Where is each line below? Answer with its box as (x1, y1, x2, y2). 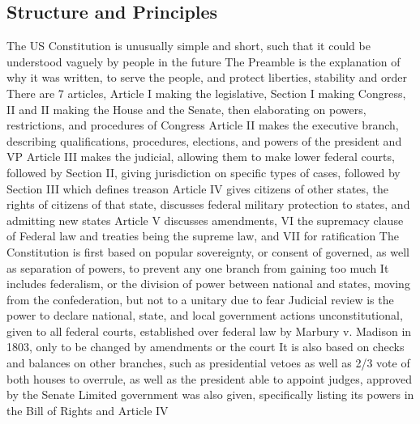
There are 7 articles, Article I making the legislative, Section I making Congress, (6, 84, 406, 101)
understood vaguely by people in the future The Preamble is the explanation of (6, 53, 401, 70)
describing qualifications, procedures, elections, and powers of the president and (6, 132, 402, 149)
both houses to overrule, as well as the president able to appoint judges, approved (6, 370, 412, 387)
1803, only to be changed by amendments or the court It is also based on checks (6, 338, 405, 355)
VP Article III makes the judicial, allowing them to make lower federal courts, (6, 148, 395, 165)
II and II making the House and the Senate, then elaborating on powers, (6, 100, 366, 117)
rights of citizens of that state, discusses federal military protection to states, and (6, 196, 410, 213)
